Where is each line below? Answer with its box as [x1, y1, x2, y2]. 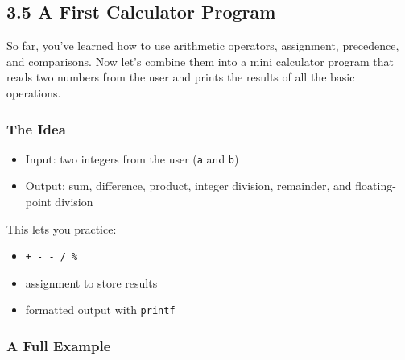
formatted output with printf [25, 301, 176, 318]
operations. [6, 84, 61, 101]
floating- [355, 177, 396, 194]
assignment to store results [25, 274, 158, 291]
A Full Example [6, 336, 111, 356]
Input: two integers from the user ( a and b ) [25, 150, 239, 167]
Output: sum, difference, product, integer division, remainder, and [25, 177, 352, 194]
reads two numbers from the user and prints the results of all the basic [6, 68, 355, 85]
